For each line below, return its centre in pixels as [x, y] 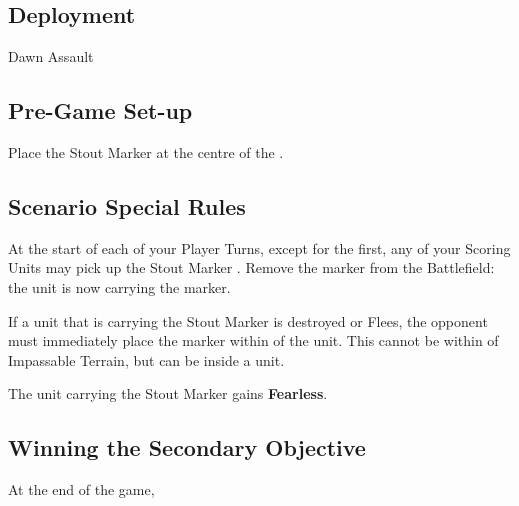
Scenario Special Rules [127, 205]
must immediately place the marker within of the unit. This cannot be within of [253, 340]
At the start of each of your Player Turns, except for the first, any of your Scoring [259, 247]
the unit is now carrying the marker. [119, 286]
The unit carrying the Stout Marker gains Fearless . [168, 393]
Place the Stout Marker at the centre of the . [146, 152]
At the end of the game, [81, 489]
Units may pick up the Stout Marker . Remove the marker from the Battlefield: [251, 267]
